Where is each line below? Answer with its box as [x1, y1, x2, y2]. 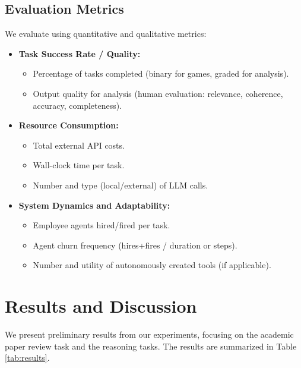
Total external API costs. [33, 139, 125, 151]
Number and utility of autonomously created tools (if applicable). [33, 259, 271, 271]
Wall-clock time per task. [33, 159, 125, 171]
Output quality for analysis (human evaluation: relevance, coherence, [33, 87, 283, 99]
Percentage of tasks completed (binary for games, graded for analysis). [33, 67, 289, 80]
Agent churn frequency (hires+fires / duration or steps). [33, 238, 237, 251]
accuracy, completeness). [33, 99, 122, 111]
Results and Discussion [5, 294, 197, 318]
